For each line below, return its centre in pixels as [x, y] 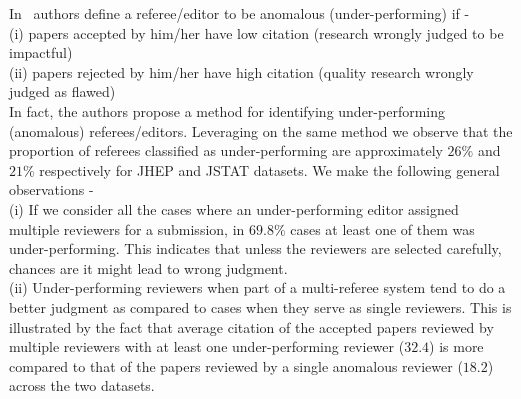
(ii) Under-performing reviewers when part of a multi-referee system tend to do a [257, 287]
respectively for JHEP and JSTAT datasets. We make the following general [269, 169]
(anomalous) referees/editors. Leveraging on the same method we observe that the [261, 130]
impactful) [41, 52]
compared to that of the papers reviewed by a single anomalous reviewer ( [236, 365]
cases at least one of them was [382, 228]
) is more [456, 346]
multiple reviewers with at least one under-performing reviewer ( [207, 346]
